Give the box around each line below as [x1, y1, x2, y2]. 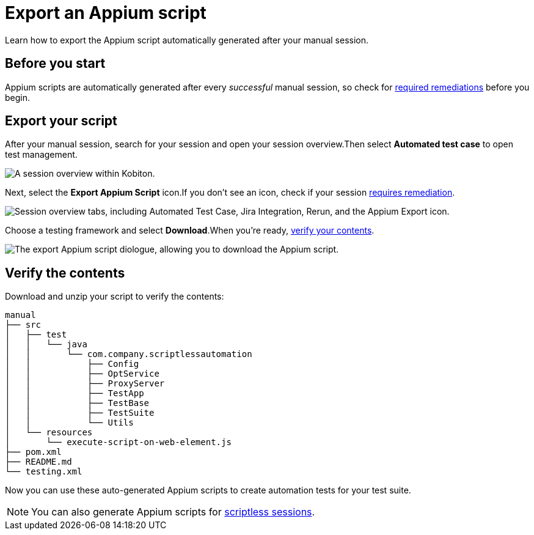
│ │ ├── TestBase [5, 398, 150, 408]
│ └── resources [5, 427, 93, 438]
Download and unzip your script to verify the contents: [5, 291, 224, 302]
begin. [5, 92, 31, 103]
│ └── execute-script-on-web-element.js [5, 437, 232, 448]
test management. [5, 149, 78, 160]
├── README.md [5, 457, 72, 467]
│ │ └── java [5, 339, 87, 350]
